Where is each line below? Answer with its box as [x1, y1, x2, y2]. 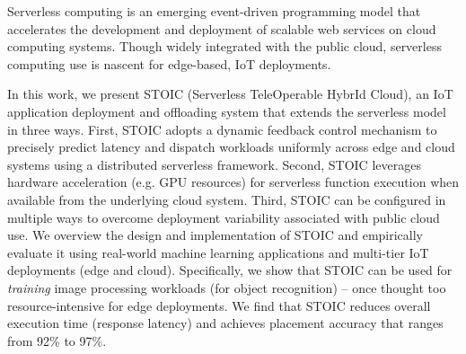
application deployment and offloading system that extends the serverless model [7, 102, 446, 120]
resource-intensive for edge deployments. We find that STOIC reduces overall [7, 296, 431, 314]
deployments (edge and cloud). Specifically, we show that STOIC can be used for [7, 261, 453, 279]
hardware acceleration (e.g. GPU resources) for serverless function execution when [7, 173, 460, 191]
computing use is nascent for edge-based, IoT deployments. [7, 54, 331, 73]
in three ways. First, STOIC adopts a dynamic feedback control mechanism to [7, 119, 437, 138]
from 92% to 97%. [7, 331, 107, 350]
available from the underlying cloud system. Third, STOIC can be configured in [7, 190, 446, 208]
